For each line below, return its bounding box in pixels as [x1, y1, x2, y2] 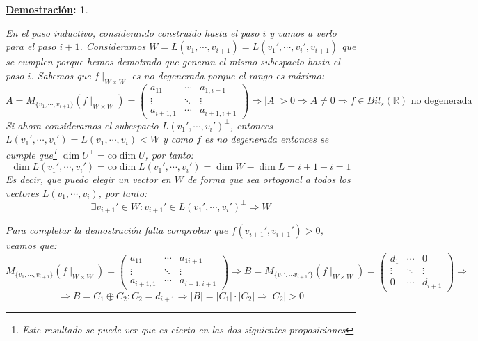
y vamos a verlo [269, 25, 337, 40]
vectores [6, 185, 39, 200]
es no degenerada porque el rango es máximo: [132, 68, 324, 82]
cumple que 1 [6, 145, 57, 162]
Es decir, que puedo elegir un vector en [6, 172, 171, 187]
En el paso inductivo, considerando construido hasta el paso [6, 25, 260, 40]
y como [162, 132, 193, 146]
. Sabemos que [31, 68, 91, 82]
